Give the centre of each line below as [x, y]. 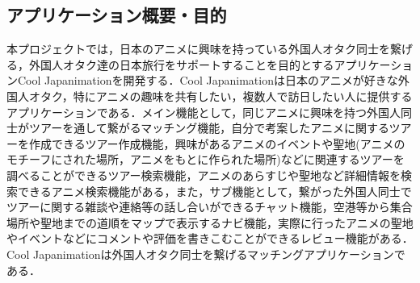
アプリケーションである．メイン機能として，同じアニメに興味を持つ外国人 [204, 112]
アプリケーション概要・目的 [117, 15]
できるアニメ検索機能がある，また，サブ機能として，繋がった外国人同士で [214, 191]
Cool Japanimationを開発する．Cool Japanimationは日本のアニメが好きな [208, 80]
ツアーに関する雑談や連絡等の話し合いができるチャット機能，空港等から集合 [210, 207]
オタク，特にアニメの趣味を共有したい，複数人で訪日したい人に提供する [220, 96]
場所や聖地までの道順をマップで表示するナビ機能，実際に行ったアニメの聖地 [210, 222]
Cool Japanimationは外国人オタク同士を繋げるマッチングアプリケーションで [206, 254]
